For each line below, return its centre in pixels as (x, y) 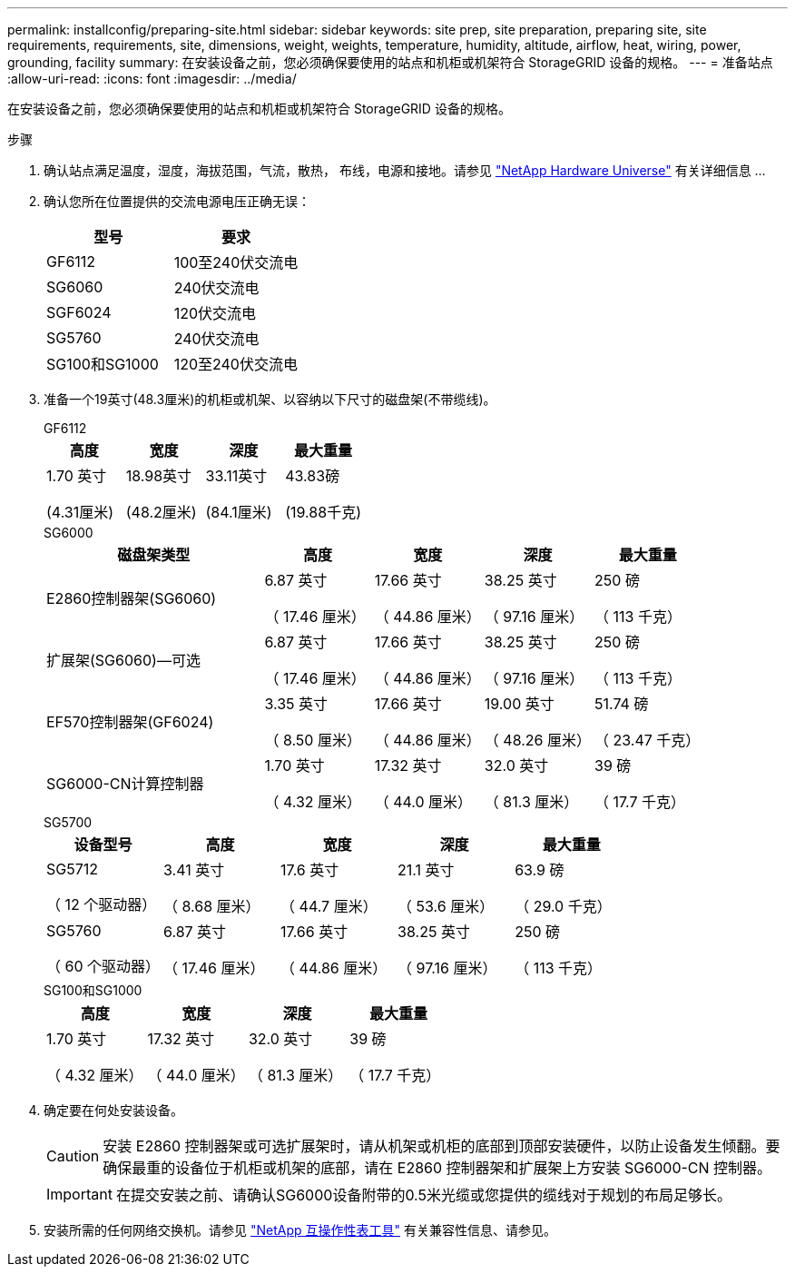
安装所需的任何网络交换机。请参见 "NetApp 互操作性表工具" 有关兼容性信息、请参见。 (300, 1230)
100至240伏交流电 (236, 262)
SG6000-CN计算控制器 (125, 784)
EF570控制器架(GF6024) (130, 722)
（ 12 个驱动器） (102, 904)
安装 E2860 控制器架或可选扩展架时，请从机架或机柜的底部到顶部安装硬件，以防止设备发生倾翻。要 (442, 1146)
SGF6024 (79, 312)
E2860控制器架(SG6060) (132, 598)
